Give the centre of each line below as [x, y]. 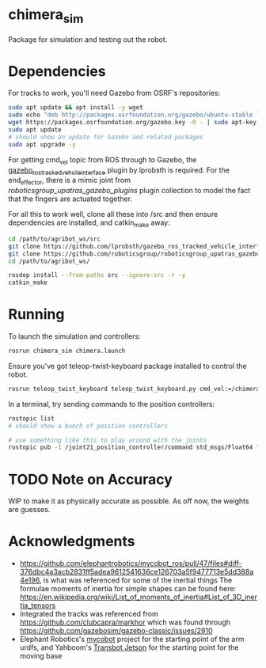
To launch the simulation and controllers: [74, 336]
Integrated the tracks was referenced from [89, 614]
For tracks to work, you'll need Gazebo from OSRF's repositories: [114, 93]
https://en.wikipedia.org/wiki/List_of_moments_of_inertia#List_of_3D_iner [138, 597]
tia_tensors [38, 605]
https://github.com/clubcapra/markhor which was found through [125, 622]
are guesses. [29, 510]
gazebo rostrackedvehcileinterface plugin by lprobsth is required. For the [119, 171]
